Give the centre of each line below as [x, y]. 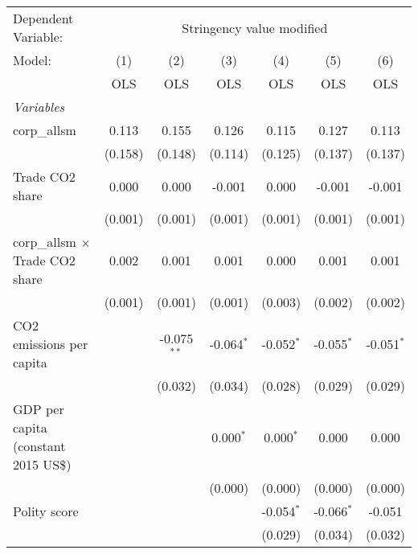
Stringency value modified [255, 27]
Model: [33, 60]
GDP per [39, 409]
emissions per [51, 344]
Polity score [46, 511]
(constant [39, 446]
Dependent [43, 18]
